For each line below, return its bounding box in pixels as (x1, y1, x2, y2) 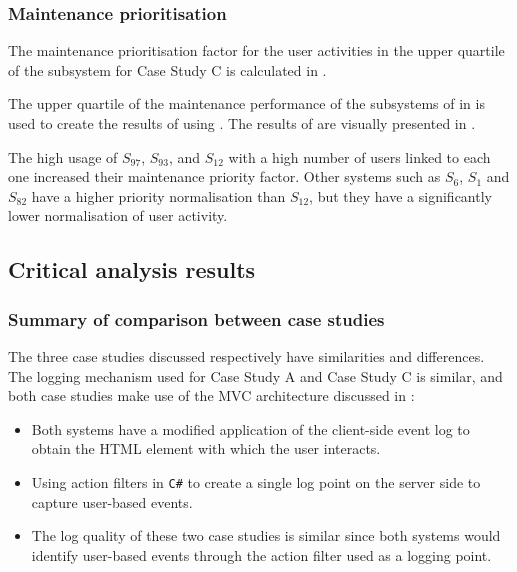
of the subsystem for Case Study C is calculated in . (8, 59, 327, 80)
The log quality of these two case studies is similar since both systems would (31, 525, 501, 546)
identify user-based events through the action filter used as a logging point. (31, 544, 492, 565)
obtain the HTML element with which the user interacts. (31, 438, 381, 459)
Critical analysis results (8, 254, 256, 285)
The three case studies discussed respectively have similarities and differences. (8, 345, 485, 366)
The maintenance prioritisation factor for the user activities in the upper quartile (8, 40, 505, 61)
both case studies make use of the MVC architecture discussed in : (8, 385, 415, 406)
